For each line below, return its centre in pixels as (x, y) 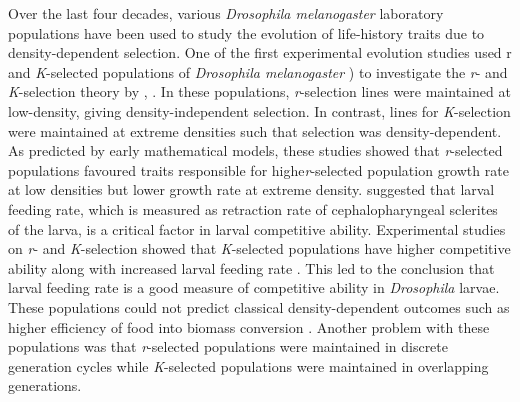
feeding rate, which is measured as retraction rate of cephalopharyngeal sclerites (253, 208)
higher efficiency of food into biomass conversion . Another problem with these (249, 326)
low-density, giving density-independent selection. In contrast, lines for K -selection (259, 110)
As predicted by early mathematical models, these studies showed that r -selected (255, 150)
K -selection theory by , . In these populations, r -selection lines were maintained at (259, 91)
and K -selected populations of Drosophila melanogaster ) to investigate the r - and (258, 71)
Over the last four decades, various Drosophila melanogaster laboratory (226, 13)
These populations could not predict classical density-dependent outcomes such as (259, 306)
